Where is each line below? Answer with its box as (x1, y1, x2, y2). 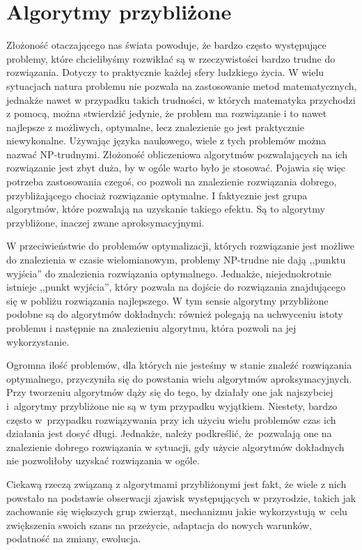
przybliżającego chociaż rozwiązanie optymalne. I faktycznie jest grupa (6, 188, 308, 202)
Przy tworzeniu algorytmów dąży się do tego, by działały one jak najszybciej (6, 385, 333, 399)
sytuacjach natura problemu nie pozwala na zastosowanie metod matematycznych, (6, 78, 357, 93)
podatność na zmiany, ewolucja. (6, 531, 141, 546)
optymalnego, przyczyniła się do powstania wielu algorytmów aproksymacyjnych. (6, 371, 352, 385)
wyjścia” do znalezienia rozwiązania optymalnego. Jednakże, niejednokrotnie (6, 266, 332, 280)
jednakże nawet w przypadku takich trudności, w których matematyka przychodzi (6, 92, 356, 107)
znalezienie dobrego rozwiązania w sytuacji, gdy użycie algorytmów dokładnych (6, 439, 345, 454)
